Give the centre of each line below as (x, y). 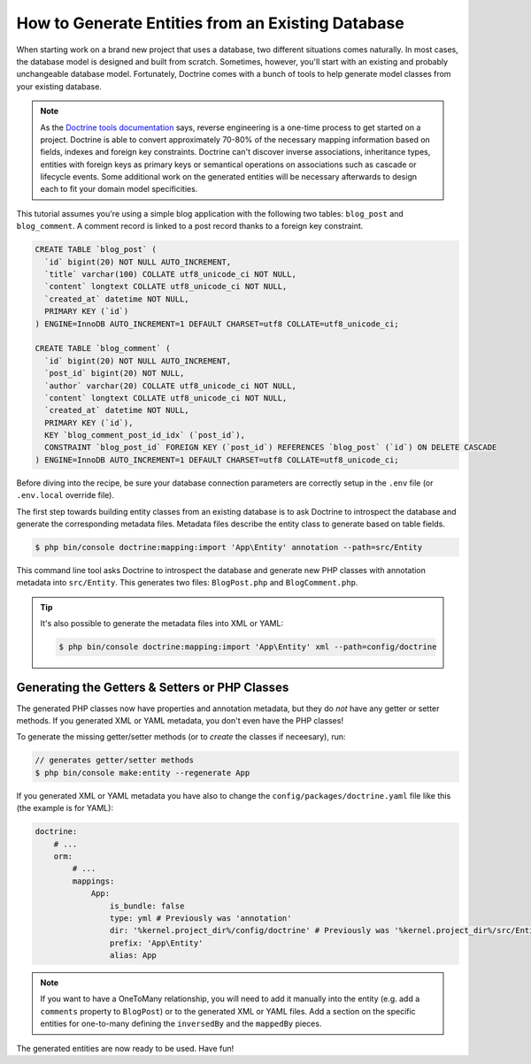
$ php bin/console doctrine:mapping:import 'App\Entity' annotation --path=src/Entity (229, 547)
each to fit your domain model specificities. (119, 189)
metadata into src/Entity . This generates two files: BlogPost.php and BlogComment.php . (187, 583)
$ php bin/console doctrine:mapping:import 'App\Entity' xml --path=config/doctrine (248, 647)
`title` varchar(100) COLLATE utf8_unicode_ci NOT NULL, (170, 274)
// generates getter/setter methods (115, 760)
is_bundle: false (147, 906)
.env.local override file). (65, 495)
